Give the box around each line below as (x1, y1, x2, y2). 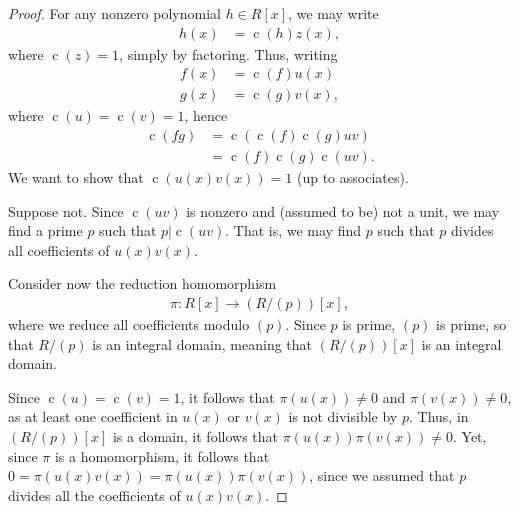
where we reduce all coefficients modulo (8, 313, 250, 334)
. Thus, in (408, 406, 469, 427)
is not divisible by (288, 406, 398, 427)
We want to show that (8, 166, 144, 187)
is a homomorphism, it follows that (54, 445, 270, 466)
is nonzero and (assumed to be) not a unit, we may (186, 200, 500, 221)
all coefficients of (8, 239, 110, 260)
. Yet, (453, 425, 487, 446)
